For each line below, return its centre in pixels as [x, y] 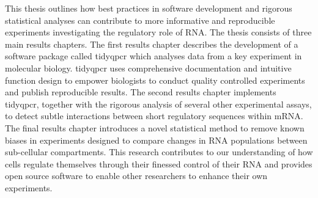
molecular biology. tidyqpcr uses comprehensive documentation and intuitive [148, 68]
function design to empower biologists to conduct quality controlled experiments [155, 80]
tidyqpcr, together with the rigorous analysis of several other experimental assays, [158, 104]
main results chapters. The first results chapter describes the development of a [152, 44]
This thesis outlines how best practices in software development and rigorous [149, 8]
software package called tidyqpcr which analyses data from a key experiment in [153, 56]
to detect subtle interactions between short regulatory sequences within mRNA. [154, 116]
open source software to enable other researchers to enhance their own [136, 176]
